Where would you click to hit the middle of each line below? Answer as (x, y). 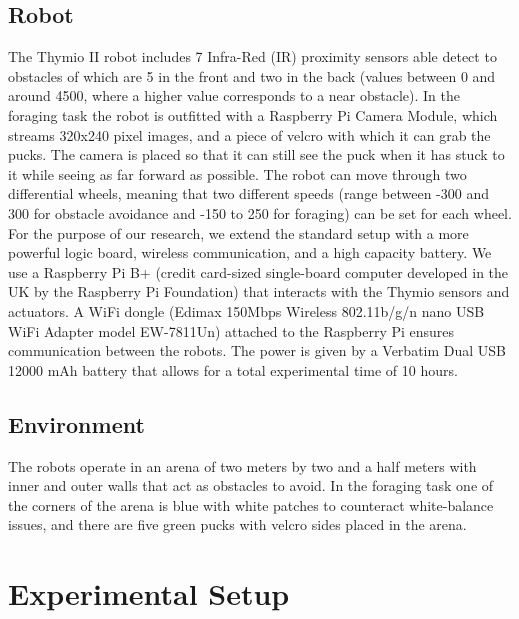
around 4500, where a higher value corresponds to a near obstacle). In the (234, 95)
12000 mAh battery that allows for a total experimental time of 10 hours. (233, 369)
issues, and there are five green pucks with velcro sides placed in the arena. (237, 524)
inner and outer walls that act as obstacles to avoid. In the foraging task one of (251, 485)
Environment (76, 423)
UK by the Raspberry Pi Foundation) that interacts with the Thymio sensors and (259, 291)
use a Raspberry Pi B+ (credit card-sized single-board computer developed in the (258, 271)
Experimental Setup (149, 593)
